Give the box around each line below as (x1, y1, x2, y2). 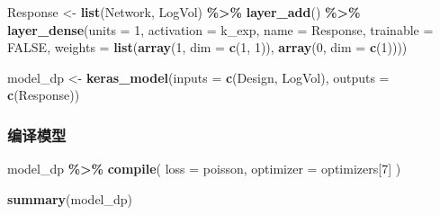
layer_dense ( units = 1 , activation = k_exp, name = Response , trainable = (7, 20, 434, 39)
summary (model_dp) (7, 189, 132, 208)
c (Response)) (7, 85, 80, 104)
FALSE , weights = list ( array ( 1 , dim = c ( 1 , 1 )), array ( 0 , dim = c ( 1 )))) (7, 38, 408, 57)
